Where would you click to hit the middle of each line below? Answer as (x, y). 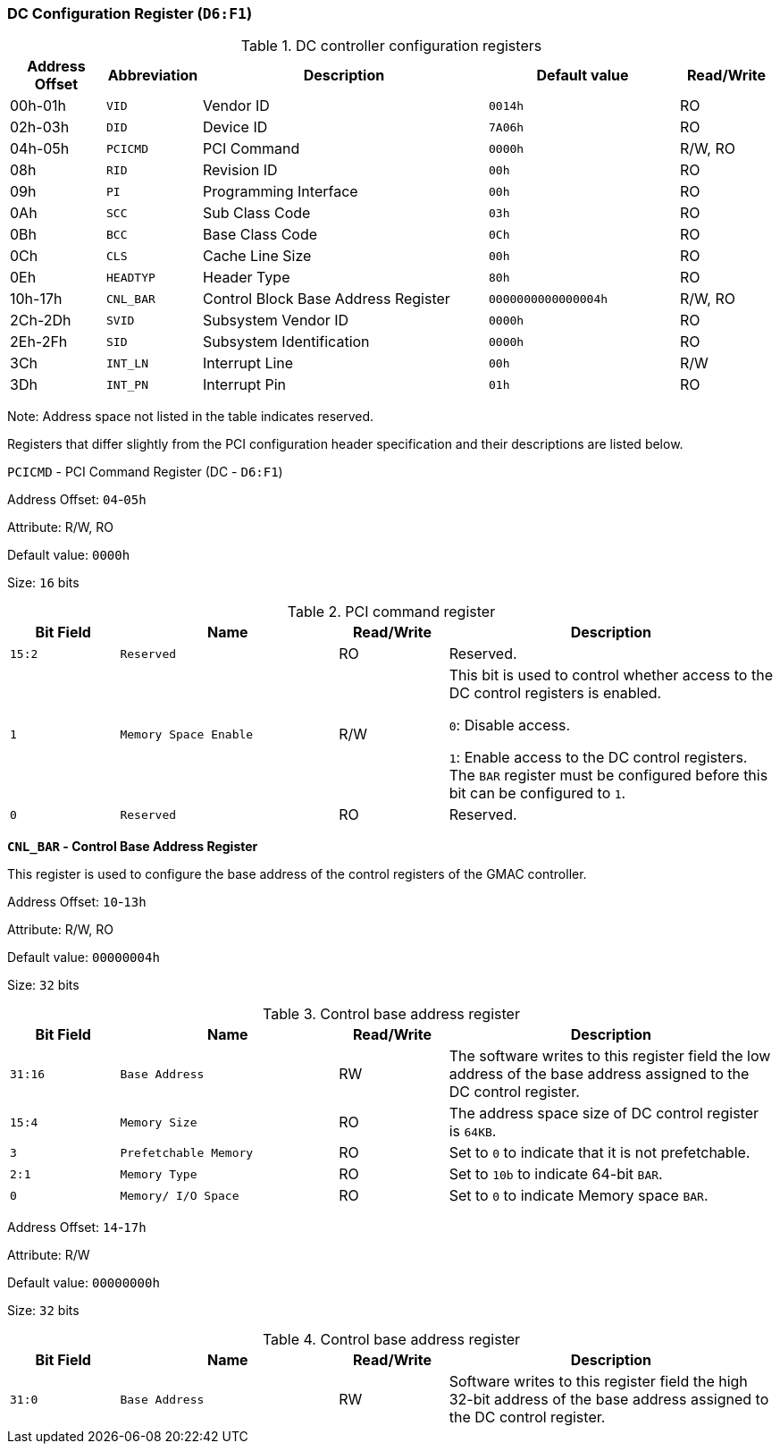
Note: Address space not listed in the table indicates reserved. (191, 417)
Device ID (235, 127)
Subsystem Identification (286, 342)
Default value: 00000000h (84, 1283)
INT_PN (127, 384)
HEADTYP (131, 277)
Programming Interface (281, 192)
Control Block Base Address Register (327, 299)
